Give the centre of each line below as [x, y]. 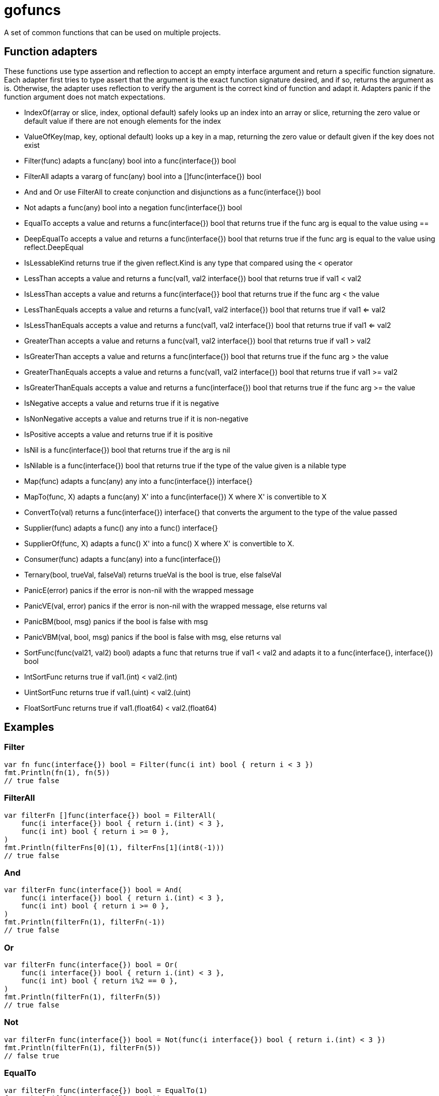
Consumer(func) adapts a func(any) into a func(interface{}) [122, 559]
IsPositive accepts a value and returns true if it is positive [119, 434]
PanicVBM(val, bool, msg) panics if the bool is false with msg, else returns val [153, 637]
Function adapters [51, 52]
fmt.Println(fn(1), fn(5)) [57, 772]
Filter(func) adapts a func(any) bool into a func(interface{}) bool [130, 160]
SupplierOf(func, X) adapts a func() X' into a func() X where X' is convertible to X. [159, 543]
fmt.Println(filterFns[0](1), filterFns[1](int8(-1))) [114, 847]
